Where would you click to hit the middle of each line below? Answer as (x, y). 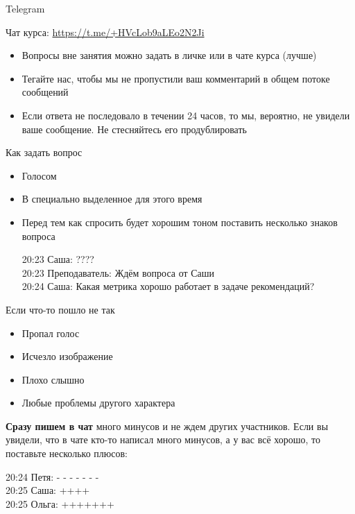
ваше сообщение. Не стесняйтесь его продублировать (134, 129)
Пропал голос (51, 333)
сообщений (45, 92)
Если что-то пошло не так (60, 309)
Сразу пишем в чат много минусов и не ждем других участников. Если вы (167, 426)
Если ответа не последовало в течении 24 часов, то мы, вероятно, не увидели (186, 115)
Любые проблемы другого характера (98, 403)
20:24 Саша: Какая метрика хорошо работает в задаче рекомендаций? (168, 286)
